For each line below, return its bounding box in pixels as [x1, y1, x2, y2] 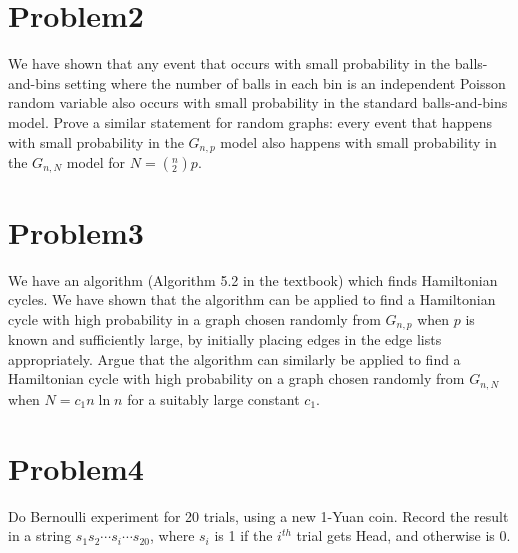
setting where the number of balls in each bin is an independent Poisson [64, 72, 506, 93]
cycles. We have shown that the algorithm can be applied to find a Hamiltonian [8, 289, 496, 310]
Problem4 [8, 447, 144, 488]
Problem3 [8, 211, 144, 252]
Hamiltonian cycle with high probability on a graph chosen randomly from [8, 368, 465, 389]
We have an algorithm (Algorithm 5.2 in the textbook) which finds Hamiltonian [8, 269, 498, 290]
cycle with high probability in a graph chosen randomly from [8, 308, 381, 329]
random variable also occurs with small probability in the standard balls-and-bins [8, 92, 508, 113]
